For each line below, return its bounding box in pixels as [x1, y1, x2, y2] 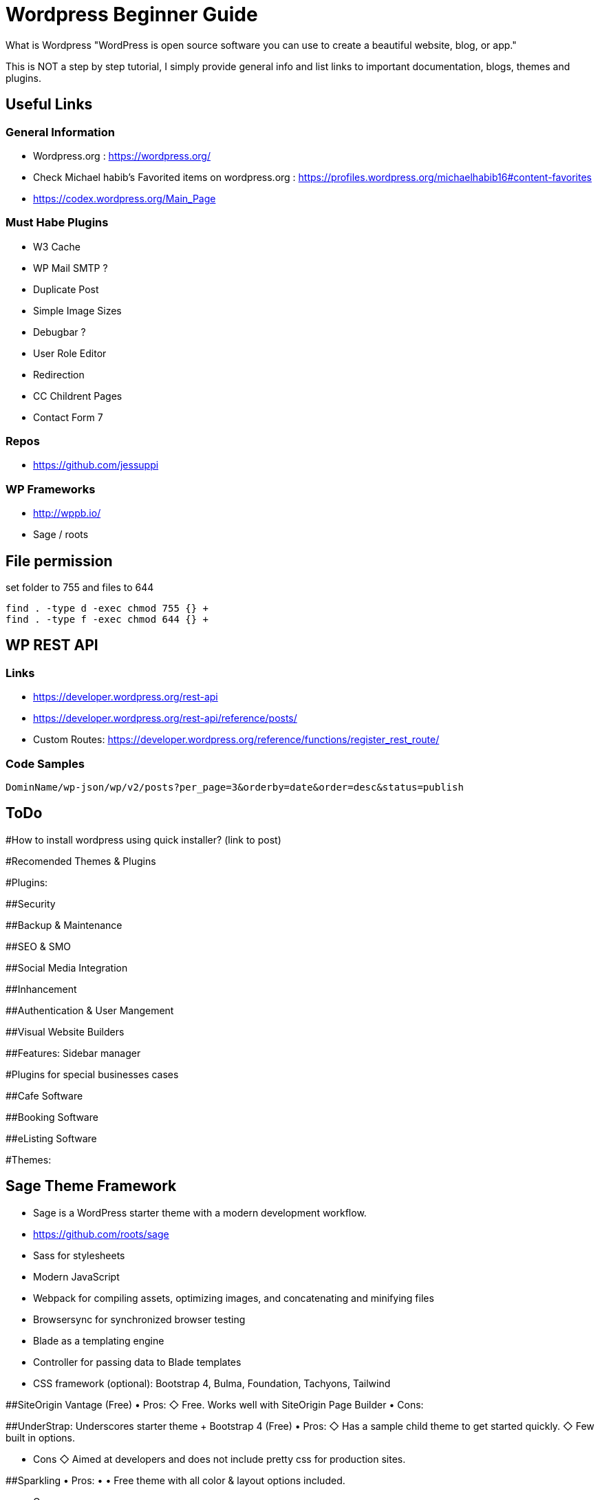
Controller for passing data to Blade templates [33, 1356, 242, 1368]
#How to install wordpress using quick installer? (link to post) [6, 833, 281, 846]
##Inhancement [6, 983, 77, 995]
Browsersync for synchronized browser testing [33, 1313, 246, 1325]
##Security [6, 897, 56, 910]
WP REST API [6, 636, 98, 654]
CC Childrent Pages [33, 389, 122, 402]
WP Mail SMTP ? [33, 261, 108, 274]
